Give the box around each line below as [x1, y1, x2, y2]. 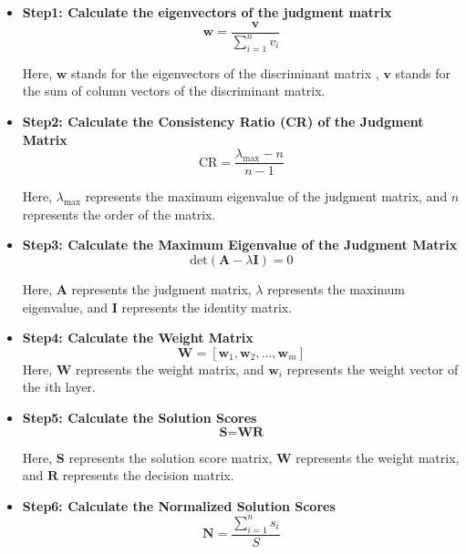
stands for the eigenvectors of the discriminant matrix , [71, 63, 379, 82]
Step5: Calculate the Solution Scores [22, 407, 257, 426]
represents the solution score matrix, [68, 447, 273, 467]
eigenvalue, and [22, 297, 109, 316]
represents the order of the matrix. [22, 204, 216, 223]
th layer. [48, 377, 96, 396]
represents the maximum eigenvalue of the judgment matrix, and [85, 187, 448, 206]
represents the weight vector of [286, 359, 459, 378]
